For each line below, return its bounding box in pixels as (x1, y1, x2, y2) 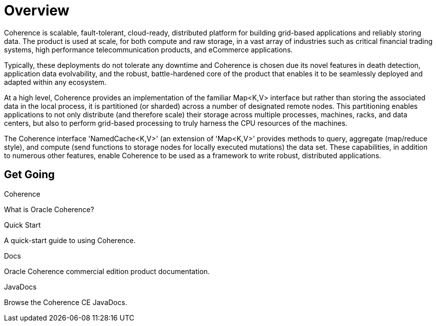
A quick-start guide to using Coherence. (4, 236, 136, 245)
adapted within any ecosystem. (4, 77, 107, 86)
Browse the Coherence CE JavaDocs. (4, 298, 127, 307)
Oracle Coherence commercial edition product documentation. (4, 267, 210, 276)
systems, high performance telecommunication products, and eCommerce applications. (4, 45, 293, 54)
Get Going (4, 168, 55, 181)
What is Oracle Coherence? (4, 205, 94, 214)
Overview (4, 2, 69, 19)
